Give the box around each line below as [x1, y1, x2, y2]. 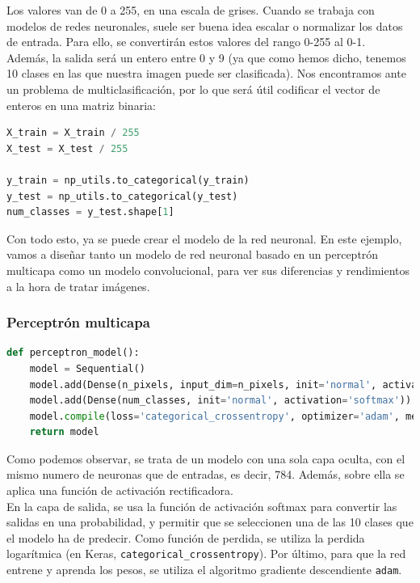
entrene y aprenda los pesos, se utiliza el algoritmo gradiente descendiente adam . [6, 561, 402, 578]
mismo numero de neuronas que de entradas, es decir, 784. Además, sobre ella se [6, 466, 405, 483]
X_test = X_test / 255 [6, 142, 128, 154]
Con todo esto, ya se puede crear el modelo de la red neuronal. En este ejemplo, [6, 230, 402, 247]
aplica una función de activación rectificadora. [6, 482, 233, 499]
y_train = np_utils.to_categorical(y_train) [6, 174, 250, 186]
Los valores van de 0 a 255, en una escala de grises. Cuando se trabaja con [6, 2, 375, 18]
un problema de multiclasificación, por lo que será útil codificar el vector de [6, 80, 380, 97]
